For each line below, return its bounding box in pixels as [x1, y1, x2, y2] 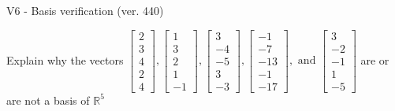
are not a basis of [6, 91, 90, 108]
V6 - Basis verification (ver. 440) [6, 2, 164, 18]
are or [360, 51, 389, 68]
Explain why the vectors [6, 51, 124, 68]
